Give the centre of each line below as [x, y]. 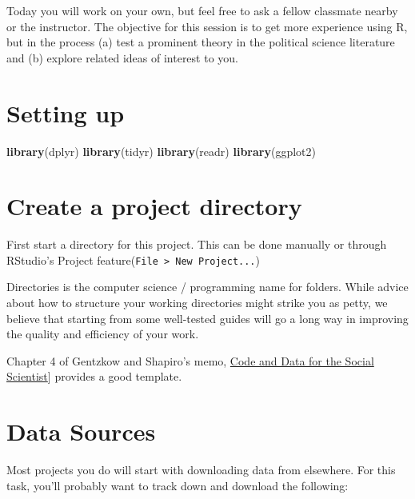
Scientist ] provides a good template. [94, 376]
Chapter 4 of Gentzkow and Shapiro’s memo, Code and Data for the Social [190, 360]
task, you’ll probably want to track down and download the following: [178, 485]
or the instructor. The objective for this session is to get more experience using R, [207, 26]
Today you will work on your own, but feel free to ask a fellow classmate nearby [202, 10]
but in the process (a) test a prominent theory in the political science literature [201, 42]
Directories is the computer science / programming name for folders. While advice [207, 287]
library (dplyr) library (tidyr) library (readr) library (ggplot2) [161, 151]
